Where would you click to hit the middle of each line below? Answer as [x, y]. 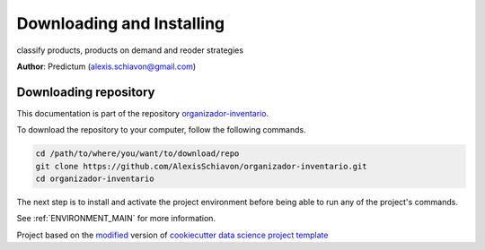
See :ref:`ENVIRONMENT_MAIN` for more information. [116, 219]
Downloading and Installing [121, 23]
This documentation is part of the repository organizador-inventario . [143, 113]
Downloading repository [86, 92]
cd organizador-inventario [95, 179]
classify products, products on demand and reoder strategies [130, 50]
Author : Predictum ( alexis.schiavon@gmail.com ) [106, 66]
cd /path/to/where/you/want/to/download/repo [137, 154]
